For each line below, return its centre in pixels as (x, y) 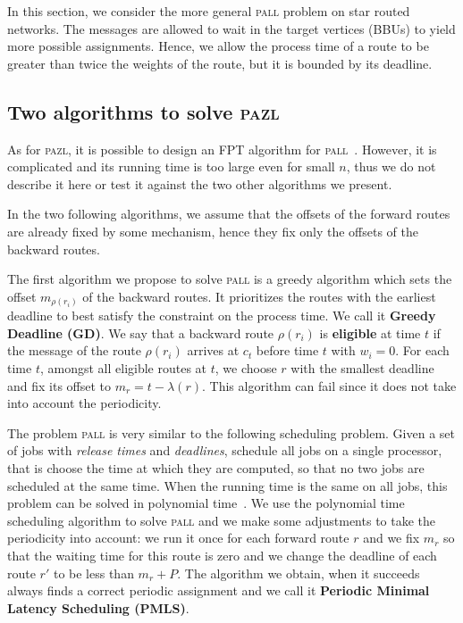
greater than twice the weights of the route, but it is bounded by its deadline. (220, 63)
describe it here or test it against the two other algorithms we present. (200, 183)
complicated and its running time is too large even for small (171, 166)
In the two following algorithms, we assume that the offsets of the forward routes (229, 214)
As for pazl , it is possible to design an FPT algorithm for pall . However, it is (222, 149)
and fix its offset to (59, 385)
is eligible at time (370, 332)
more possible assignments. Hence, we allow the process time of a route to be (218, 46)
